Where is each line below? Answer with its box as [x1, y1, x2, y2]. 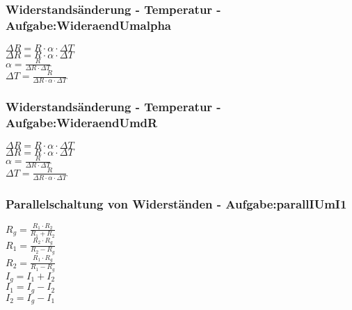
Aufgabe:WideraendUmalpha [6, 16, 171, 33]
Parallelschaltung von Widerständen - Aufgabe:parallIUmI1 [6, 195, 347, 212]
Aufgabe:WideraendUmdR [6, 113, 158, 131]
